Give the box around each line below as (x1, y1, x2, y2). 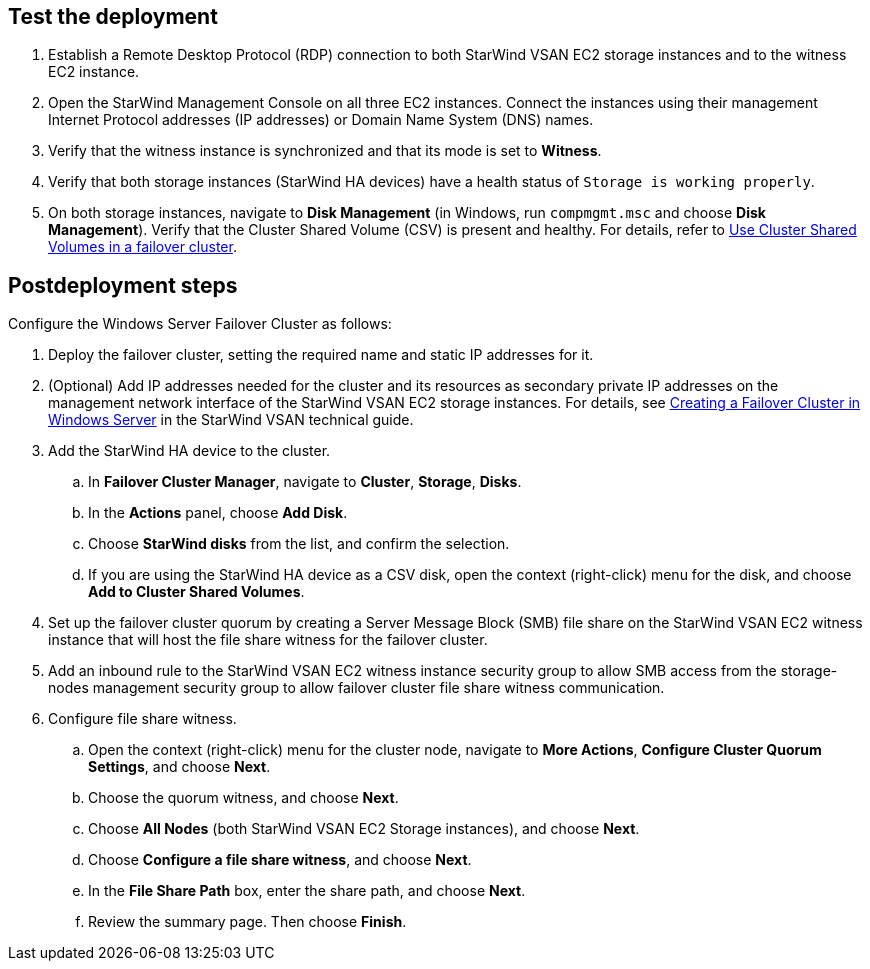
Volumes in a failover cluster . (48, 238, 237, 256)
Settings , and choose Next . (88, 758, 271, 776)
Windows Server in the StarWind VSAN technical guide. (48, 411, 414, 429)
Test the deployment (8, 4, 218, 29)
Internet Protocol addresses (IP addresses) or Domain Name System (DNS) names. (48, 111, 594, 129)
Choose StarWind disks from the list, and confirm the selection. (88, 535, 510, 553)
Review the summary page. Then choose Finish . (88, 913, 407, 931)
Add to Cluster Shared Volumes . (88, 583, 305, 601)
